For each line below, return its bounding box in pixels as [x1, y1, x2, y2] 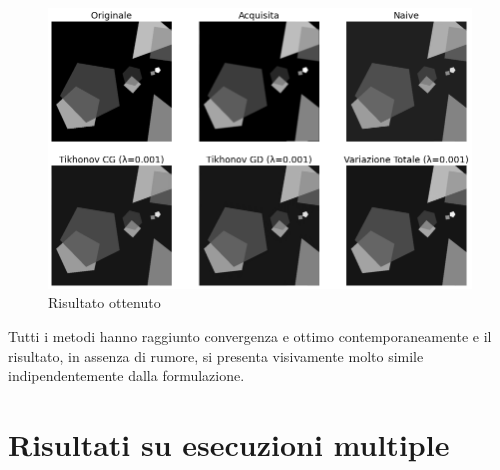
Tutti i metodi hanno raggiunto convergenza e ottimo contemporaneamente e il [8, 326, 492, 347]
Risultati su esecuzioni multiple [8, 423, 450, 464]
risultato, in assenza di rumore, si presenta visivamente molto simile [8, 345, 424, 366]
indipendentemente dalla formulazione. [8, 365, 245, 386]
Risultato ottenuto [48, 292, 161, 313]
